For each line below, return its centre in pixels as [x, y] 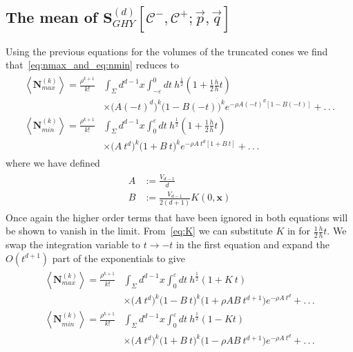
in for [299, 231]
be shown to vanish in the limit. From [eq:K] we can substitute [139, 231]
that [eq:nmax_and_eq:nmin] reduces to [92, 65]
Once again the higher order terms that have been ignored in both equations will [177, 217]
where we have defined [53, 163]
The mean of [52, 17]
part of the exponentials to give [118, 258]
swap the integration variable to [73, 244]
